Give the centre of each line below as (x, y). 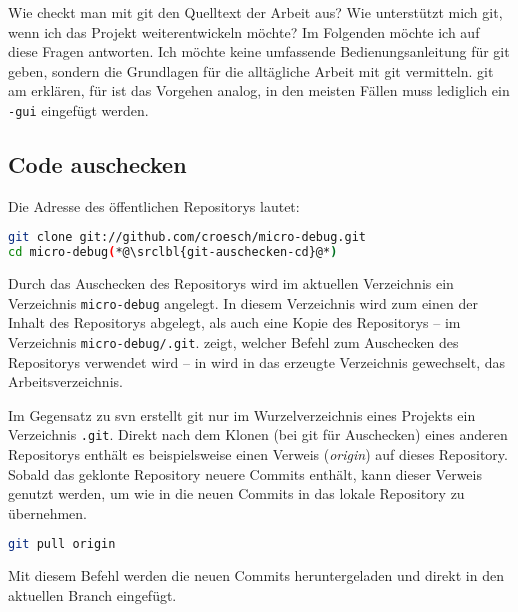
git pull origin (62, 544)
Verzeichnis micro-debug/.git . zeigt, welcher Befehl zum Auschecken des (233, 342)
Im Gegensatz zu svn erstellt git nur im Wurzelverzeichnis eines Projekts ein (242, 414)
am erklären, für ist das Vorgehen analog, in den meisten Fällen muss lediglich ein (259, 90)
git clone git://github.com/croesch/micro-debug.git (187, 237)
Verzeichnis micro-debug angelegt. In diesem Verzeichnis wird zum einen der (243, 302)
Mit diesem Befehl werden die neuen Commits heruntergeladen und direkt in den (256, 575)
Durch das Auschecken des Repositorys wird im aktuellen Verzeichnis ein (231, 283)
